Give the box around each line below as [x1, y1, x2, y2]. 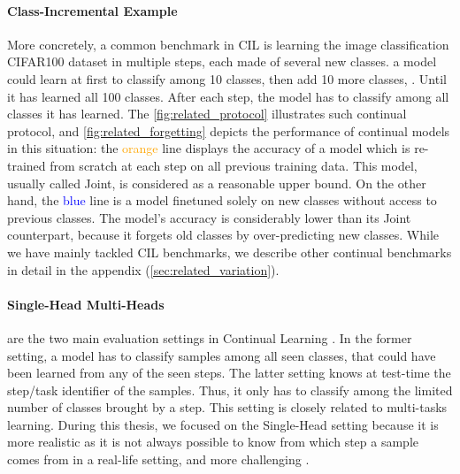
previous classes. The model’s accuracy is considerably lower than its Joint [7, 208, 411, 226]
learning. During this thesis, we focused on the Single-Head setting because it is [7, 415, 439, 433]
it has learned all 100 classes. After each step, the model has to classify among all [7, 87, 449, 105]
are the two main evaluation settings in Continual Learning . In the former [7, 328, 412, 347]
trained [7, 156, 46, 174]
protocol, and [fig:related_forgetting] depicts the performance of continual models [7, 121, 450, 140]
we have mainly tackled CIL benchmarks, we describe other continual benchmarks [7, 242, 452, 261]
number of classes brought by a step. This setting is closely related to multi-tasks [7, 398, 448, 417]
